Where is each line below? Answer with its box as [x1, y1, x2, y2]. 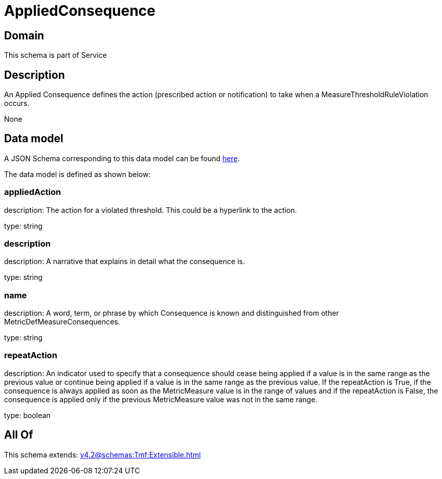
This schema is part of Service [4, 51, 107, 60]
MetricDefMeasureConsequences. [4, 317, 120, 326]
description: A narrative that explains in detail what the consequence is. [4, 257, 245, 266]
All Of [4, 428, 33, 442]
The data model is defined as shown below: [4, 169, 151, 179]
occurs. [4, 99, 30, 108]
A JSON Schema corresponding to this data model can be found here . [4, 154, 240, 163]
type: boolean [4, 410, 51, 420]
